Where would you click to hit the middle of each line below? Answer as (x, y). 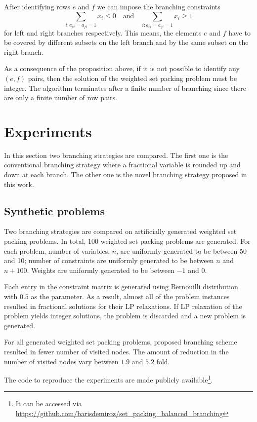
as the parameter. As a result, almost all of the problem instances (130, 296)
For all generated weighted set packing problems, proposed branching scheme (121, 342)
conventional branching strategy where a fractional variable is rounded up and (122, 165)
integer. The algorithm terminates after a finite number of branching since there (125, 88)
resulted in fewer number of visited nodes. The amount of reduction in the (116, 351)
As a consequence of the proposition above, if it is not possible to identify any (122, 68)
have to (239, 32)
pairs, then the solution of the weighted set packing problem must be (132, 78)
